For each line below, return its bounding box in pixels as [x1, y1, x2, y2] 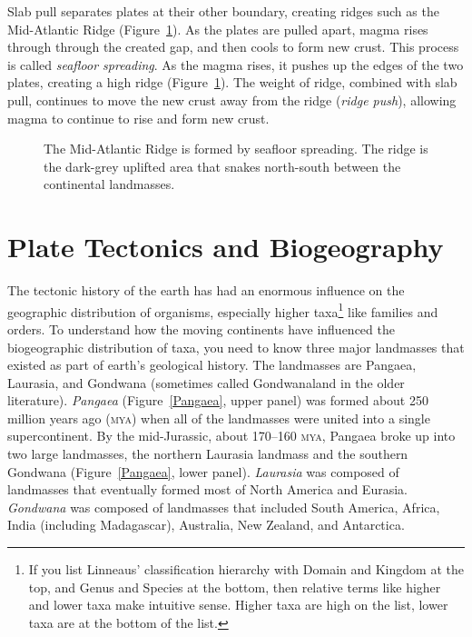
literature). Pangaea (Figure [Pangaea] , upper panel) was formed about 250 [7, 391, 428, 410]
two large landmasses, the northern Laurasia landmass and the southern [7, 444, 408, 463]
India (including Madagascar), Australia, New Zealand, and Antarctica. [7, 515, 405, 534]
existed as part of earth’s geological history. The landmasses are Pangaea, [7, 355, 417, 374]
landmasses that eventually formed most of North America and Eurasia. [7, 480, 408, 499]
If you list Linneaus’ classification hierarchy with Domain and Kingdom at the [28, 560, 464, 579]
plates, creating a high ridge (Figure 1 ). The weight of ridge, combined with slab [7, 73, 457, 92]
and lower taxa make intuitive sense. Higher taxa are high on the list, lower [28, 595, 448, 614]
